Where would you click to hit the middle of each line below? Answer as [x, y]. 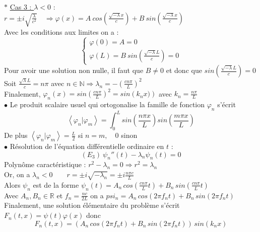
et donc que [184, 70]
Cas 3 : [21, 7]
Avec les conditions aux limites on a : [61, 31]
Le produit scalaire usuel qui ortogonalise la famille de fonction [107, 104]
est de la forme [56, 184]
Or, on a [17, 174]
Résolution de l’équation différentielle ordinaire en [87, 146]
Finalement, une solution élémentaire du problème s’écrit [92, 205]
